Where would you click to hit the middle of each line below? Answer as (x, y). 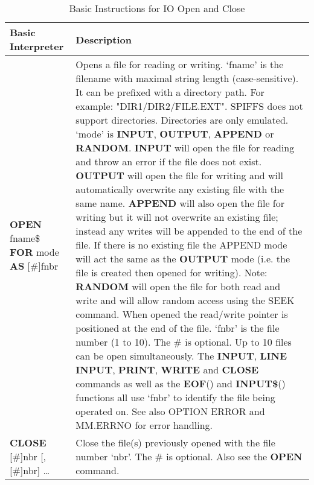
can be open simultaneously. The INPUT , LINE (181, 356)
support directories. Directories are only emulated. (182, 120)
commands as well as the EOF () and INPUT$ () (181, 383)
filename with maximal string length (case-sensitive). (187, 78)
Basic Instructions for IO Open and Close (157, 8)
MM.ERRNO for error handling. (144, 425)
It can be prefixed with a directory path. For (170, 92)
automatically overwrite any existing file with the (180, 189)
